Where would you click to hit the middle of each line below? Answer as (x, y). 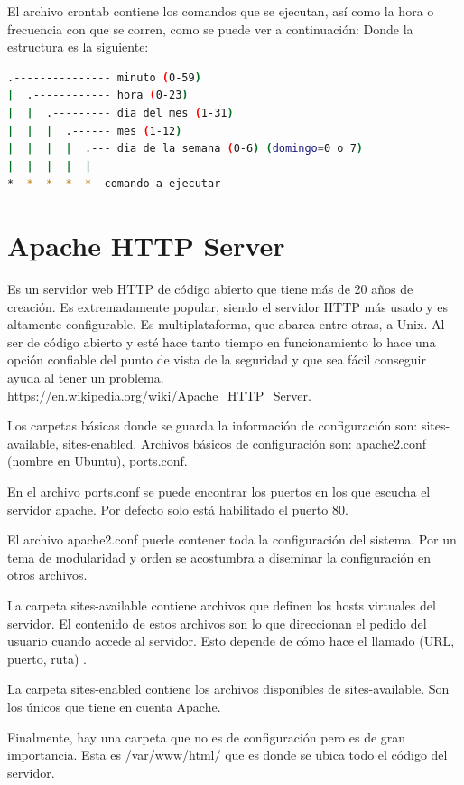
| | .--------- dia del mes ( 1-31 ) (121, 113)
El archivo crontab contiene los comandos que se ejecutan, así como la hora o (221, 11)
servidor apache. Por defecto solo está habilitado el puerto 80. (178, 509)
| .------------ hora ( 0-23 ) (98, 95)
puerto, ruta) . (47, 658)
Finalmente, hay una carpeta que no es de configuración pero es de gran (207, 737)
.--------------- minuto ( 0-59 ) (104, 77)
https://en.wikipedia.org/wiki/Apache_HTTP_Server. (159, 395)
